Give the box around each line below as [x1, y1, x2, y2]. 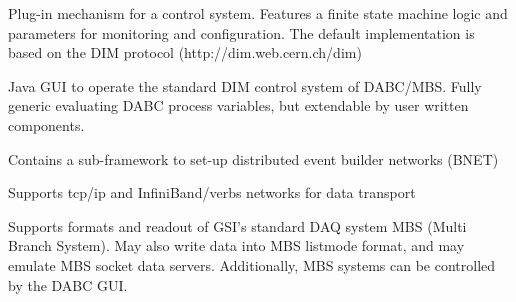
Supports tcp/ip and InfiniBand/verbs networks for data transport [8, 182, 416, 203]
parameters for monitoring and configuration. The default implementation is [8, 22, 475, 43]
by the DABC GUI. [8, 274, 128, 295]
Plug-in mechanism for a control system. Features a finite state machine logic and [8, 3, 508, 23]
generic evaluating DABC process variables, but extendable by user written [8, 95, 469, 116]
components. [8, 114, 85, 135]
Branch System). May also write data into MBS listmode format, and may [8, 235, 465, 256]
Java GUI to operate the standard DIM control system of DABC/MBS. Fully [8, 75, 482, 96]
